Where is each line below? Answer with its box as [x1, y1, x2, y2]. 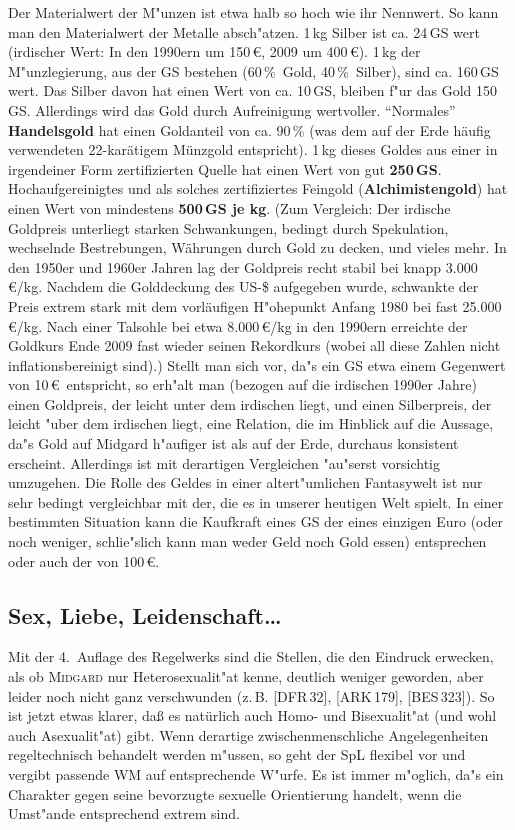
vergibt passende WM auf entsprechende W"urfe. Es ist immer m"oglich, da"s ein [8, 763, 504, 784]
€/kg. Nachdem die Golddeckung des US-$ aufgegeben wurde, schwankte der [8, 276, 479, 297]
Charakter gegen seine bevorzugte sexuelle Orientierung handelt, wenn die [8, 783, 462, 804]
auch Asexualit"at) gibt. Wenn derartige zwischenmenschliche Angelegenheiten [8, 724, 489, 745]
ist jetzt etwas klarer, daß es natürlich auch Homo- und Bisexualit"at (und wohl [8, 705, 497, 726]
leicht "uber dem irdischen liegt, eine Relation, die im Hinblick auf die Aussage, [8, 413, 494, 434]
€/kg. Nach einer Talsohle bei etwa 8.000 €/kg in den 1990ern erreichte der [8, 315, 468, 336]
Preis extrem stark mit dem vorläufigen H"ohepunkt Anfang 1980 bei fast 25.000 [8, 295, 502, 316]
